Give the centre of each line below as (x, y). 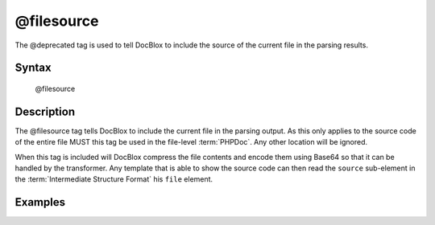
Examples (40, 202)
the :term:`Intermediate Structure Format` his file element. (114, 179)
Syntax (33, 68)
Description (45, 111)
